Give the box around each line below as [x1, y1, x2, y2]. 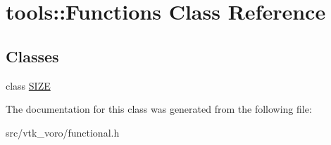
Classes [6, 45, 59, 67]
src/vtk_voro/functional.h [6, 125, 120, 139]
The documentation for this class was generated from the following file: [6, 102, 312, 116]
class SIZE [6, 78, 51, 92]
